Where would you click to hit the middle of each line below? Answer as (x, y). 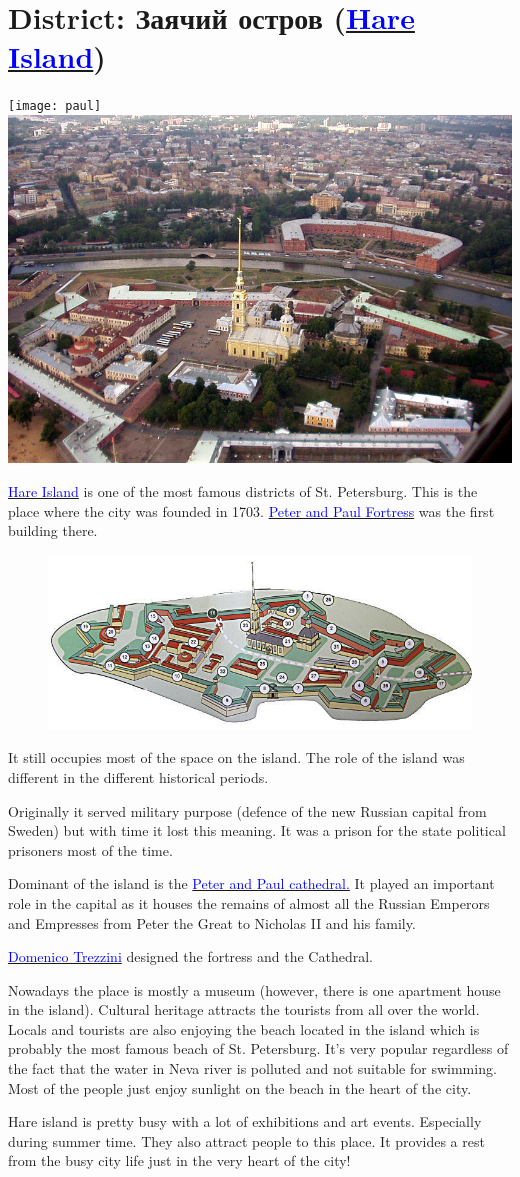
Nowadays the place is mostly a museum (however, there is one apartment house (254, 989)
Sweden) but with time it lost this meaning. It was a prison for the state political (257, 830)
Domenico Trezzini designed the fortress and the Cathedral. (190, 956)
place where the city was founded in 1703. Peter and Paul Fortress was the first (251, 510)
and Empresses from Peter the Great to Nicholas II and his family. (212, 922)
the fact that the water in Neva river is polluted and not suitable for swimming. (252, 1068)
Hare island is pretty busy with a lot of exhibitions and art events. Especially (245, 1121)
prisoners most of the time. (90, 849)
